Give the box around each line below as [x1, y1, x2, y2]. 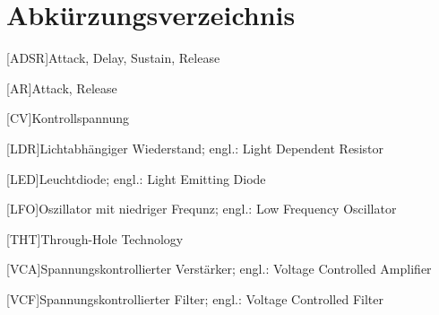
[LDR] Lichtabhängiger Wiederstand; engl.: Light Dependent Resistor [6, 138, 383, 157]
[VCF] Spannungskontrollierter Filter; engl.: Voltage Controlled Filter [6, 289, 383, 308]
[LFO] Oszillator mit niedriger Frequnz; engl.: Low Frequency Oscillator [6, 199, 397, 218]
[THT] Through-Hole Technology [6, 229, 184, 248]
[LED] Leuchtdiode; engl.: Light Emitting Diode [6, 169, 266, 188]
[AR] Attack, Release [6, 78, 117, 97]
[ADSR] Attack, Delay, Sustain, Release [6, 48, 220, 67]
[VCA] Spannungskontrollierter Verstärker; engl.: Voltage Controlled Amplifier [6, 259, 432, 278]
